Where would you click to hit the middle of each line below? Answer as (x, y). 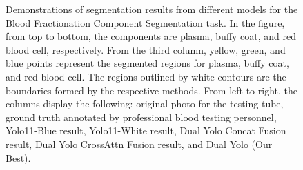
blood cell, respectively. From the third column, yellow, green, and (146, 49)
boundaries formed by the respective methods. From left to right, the (151, 90)
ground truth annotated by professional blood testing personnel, (141, 117)
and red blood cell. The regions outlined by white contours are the (146, 76)
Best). (18, 157)
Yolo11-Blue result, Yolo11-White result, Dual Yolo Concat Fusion (146, 130)
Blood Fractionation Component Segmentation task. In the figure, (145, 22)
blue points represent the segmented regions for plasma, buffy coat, (147, 63)
